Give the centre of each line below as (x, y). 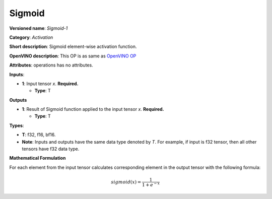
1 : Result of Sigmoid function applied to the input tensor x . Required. (93, 109)
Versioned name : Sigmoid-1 (39, 28)
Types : (17, 125)
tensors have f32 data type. (51, 149)
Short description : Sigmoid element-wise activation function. (73, 47)
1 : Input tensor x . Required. (50, 84)
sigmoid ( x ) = (126, 182)
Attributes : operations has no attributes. (51, 65)
